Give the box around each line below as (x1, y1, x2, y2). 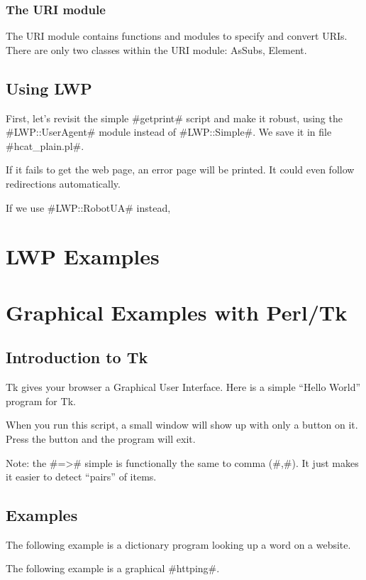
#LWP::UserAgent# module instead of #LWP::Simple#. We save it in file (6, 124, 332, 139)
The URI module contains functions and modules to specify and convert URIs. (6, 28, 348, 43)
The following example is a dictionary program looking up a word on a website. (6, 537, 351, 552)
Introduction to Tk (6, 346, 148, 368)
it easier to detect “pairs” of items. (6, 469, 157, 484)
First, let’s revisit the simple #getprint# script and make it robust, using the (6, 110, 343, 125)
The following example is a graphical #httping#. (6, 561, 220, 576)
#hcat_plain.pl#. (6, 138, 84, 153)
